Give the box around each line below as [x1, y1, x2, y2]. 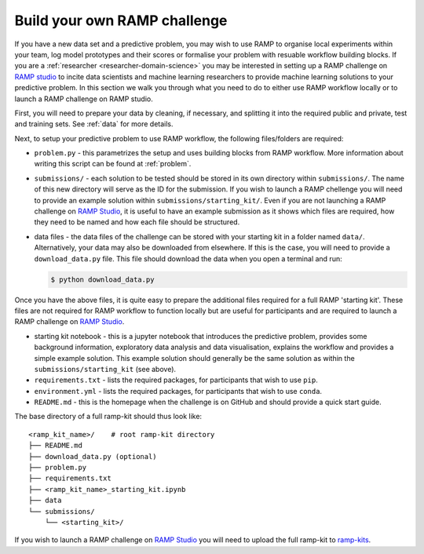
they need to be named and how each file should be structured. [34, 217, 240, 227]
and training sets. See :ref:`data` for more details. [14, 119, 174, 129]
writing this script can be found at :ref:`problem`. [34, 159, 192, 169]
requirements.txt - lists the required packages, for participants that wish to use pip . [34, 375, 318, 385]
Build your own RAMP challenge [14, 12, 228, 29]
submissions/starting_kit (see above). [34, 364, 177, 374]
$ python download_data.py [50, 275, 155, 284]
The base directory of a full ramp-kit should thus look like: [14, 412, 203, 421]
